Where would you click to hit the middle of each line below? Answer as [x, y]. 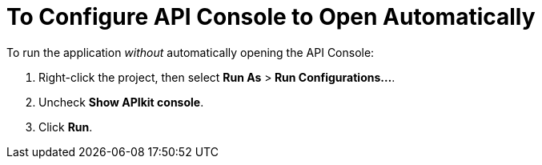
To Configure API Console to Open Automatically [271, 17]
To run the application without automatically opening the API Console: [191, 52]
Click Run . [66, 127]
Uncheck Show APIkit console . [121, 102]
